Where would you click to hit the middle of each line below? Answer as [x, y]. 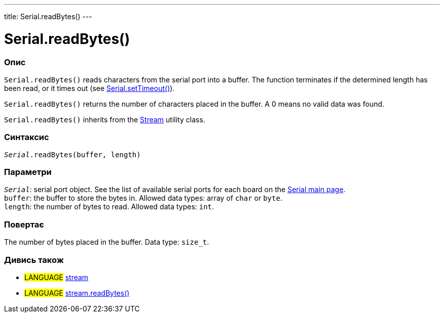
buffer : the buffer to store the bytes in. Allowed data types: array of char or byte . [143, 198]
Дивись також [34, 260]
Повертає [24, 224]
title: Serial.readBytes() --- [48, 16]
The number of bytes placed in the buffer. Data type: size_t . [107, 242]
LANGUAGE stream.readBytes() [77, 293]
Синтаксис [27, 137]
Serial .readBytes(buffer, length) [72, 154]
